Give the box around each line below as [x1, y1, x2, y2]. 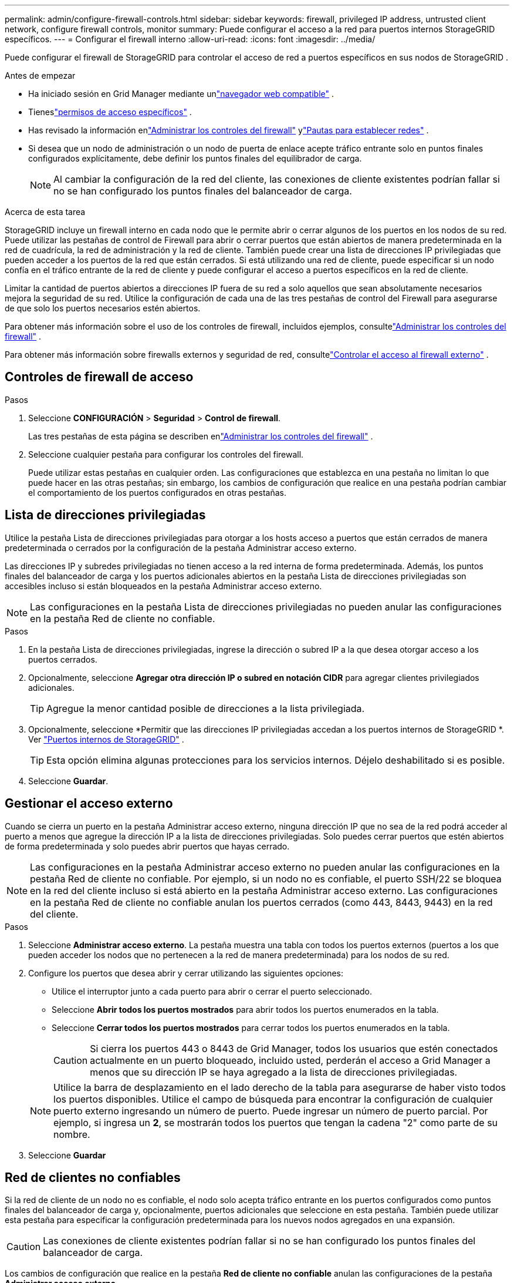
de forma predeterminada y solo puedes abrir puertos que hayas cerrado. [5, 841, 290, 851]
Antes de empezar [5, 70, 76, 80]
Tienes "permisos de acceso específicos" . [28, 107, 192, 117]
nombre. [53, 1128, 90, 1140]
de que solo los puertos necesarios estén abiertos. [5, 303, 201, 313]
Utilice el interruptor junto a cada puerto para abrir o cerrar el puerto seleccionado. [52, 986, 373, 996]
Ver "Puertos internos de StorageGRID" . [28, 734, 184, 744]
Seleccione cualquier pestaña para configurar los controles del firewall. [28, 449, 304, 459]
